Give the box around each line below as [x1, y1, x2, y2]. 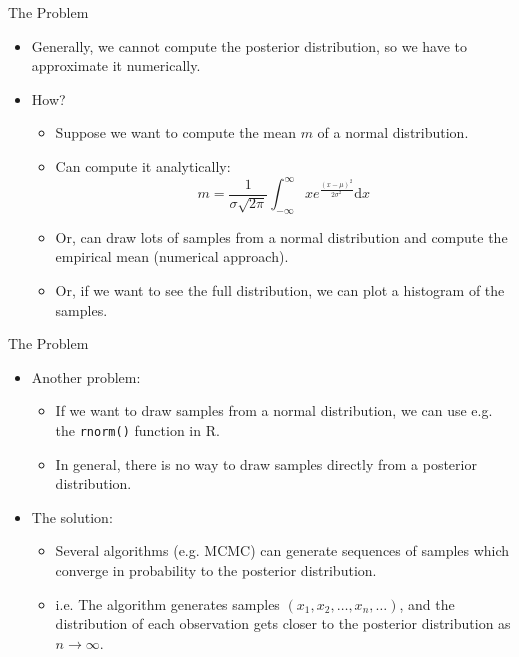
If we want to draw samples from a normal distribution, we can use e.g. [55, 400, 493, 421]
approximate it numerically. [31, 55, 201, 76]
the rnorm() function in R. [55, 420, 220, 441]
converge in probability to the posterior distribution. [55, 560, 377, 581]
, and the [399, 593, 455, 614]
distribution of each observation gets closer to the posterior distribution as [55, 613, 511, 634]
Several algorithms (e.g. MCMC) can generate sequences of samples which [55, 540, 510, 561]
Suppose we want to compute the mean [55, 122, 296, 143]
